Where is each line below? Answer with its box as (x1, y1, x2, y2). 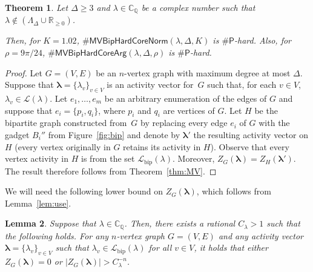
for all (148, 241, 172, 254)
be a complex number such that (141, 1, 255, 13)
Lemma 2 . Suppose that (5, 217, 96, 230)
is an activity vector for (107, 78, 194, 91)
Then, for (5, 34, 41, 47)
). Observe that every (210, 140, 289, 153)
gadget (5, 128, 30, 141)
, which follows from (196, 185, 271, 197)
